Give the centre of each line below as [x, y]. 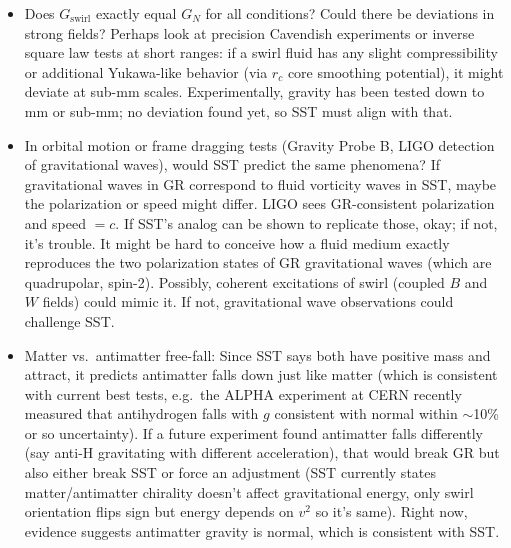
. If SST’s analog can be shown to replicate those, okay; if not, [306, 222]
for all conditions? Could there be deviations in [350, 13]
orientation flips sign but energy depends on [159, 511]
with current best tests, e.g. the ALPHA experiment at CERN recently [243, 393]
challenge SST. [69, 320]
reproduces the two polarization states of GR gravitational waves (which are [258, 262]
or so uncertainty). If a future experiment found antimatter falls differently [253, 432]
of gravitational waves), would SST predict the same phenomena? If [232, 164]
